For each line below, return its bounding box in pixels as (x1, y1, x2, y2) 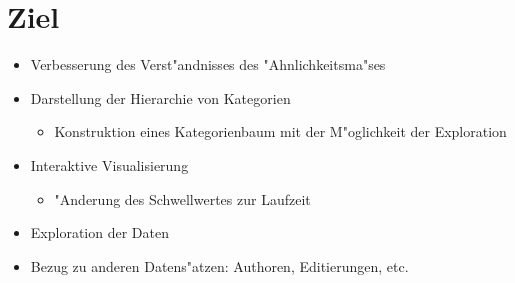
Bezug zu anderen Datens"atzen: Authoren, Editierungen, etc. (30, 255, 409, 276)
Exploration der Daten (30, 222, 169, 243)
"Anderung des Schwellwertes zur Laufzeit (54, 188, 311, 209)
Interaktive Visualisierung (30, 154, 189, 175)
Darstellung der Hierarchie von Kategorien (30, 87, 291, 108)
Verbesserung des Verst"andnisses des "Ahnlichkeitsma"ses (30, 54, 386, 75)
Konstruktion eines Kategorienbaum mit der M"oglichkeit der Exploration (54, 121, 507, 142)
